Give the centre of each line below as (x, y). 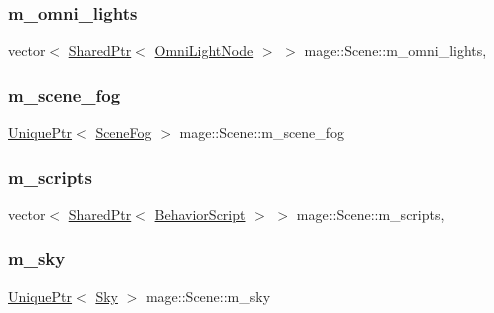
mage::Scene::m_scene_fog (262, 132)
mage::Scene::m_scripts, (370, 213)
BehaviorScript (200, 213)
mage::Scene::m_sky (208, 295)
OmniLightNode (204, 50)
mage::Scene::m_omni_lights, (395, 50)
